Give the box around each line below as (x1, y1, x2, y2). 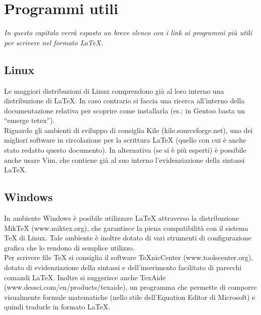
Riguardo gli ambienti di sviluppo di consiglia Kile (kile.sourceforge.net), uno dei (4, 124, 253, 135)
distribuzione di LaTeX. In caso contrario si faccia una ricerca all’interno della (4, 95, 245, 106)
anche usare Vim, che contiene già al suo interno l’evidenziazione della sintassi (4, 154, 245, 165)
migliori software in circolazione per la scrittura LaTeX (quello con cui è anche (4, 135, 246, 145)
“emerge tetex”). (4, 115, 55, 125)
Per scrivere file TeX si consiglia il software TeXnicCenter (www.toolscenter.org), (4, 252, 253, 263)
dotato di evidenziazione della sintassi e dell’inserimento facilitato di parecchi (4, 262, 242, 273)
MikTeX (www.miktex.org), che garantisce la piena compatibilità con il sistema (4, 222, 248, 233)
